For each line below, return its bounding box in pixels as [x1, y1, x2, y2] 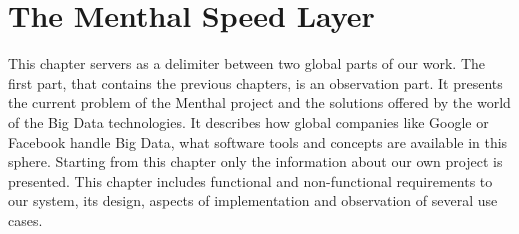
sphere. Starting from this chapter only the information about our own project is [8, 151, 503, 172]
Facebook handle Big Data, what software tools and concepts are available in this [8, 131, 508, 152]
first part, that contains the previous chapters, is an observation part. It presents [8, 72, 503, 93]
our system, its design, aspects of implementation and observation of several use [8, 190, 498, 211]
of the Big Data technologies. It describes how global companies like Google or [8, 111, 489, 132]
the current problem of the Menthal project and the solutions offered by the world [8, 92, 511, 113]
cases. [8, 209, 43, 230]
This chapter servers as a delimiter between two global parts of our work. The [8, 53, 485, 74]
